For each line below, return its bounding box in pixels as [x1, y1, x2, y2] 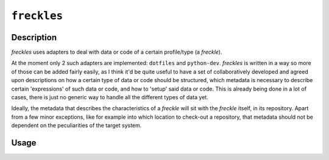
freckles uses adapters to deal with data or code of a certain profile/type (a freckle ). [11, 49, 222, 56]
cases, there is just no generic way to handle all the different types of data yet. [11, 94, 208, 101]
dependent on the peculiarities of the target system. [11, 122, 142, 129]
